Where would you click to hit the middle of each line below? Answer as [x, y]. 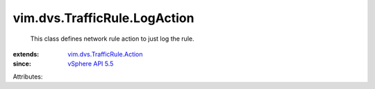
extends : [26, 54]
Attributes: [28, 77]
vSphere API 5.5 [91, 64]
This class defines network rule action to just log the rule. [112, 39]
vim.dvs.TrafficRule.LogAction [103, 18]
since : [22, 64]
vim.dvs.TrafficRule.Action [105, 54]
